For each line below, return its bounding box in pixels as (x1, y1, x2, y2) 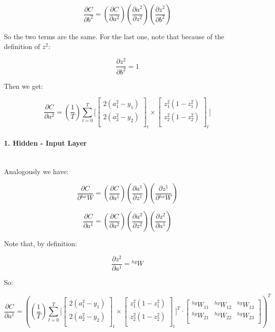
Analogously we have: (4, 166, 69, 176)
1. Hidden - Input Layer (4, 137, 87, 148)
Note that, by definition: (4, 238, 77, 249)
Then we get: (4, 80, 43, 91)
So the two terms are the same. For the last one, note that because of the (4, 31, 225, 41)
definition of (4, 41, 40, 51)
